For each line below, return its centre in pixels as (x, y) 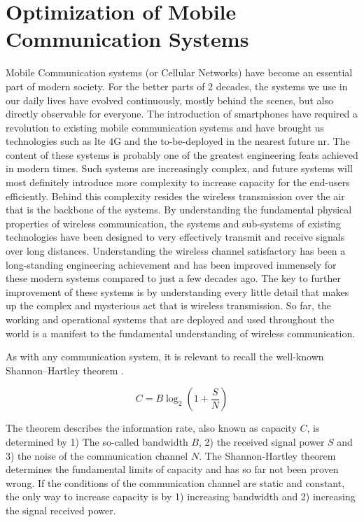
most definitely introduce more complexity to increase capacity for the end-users (178, 182)
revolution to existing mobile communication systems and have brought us (165, 127)
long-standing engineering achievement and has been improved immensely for (171, 264)
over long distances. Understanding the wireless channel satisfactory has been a (176, 251)
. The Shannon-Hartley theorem (267, 455)
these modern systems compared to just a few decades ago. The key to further (173, 278)
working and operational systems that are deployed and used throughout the (170, 319)
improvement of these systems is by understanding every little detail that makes (177, 291)
